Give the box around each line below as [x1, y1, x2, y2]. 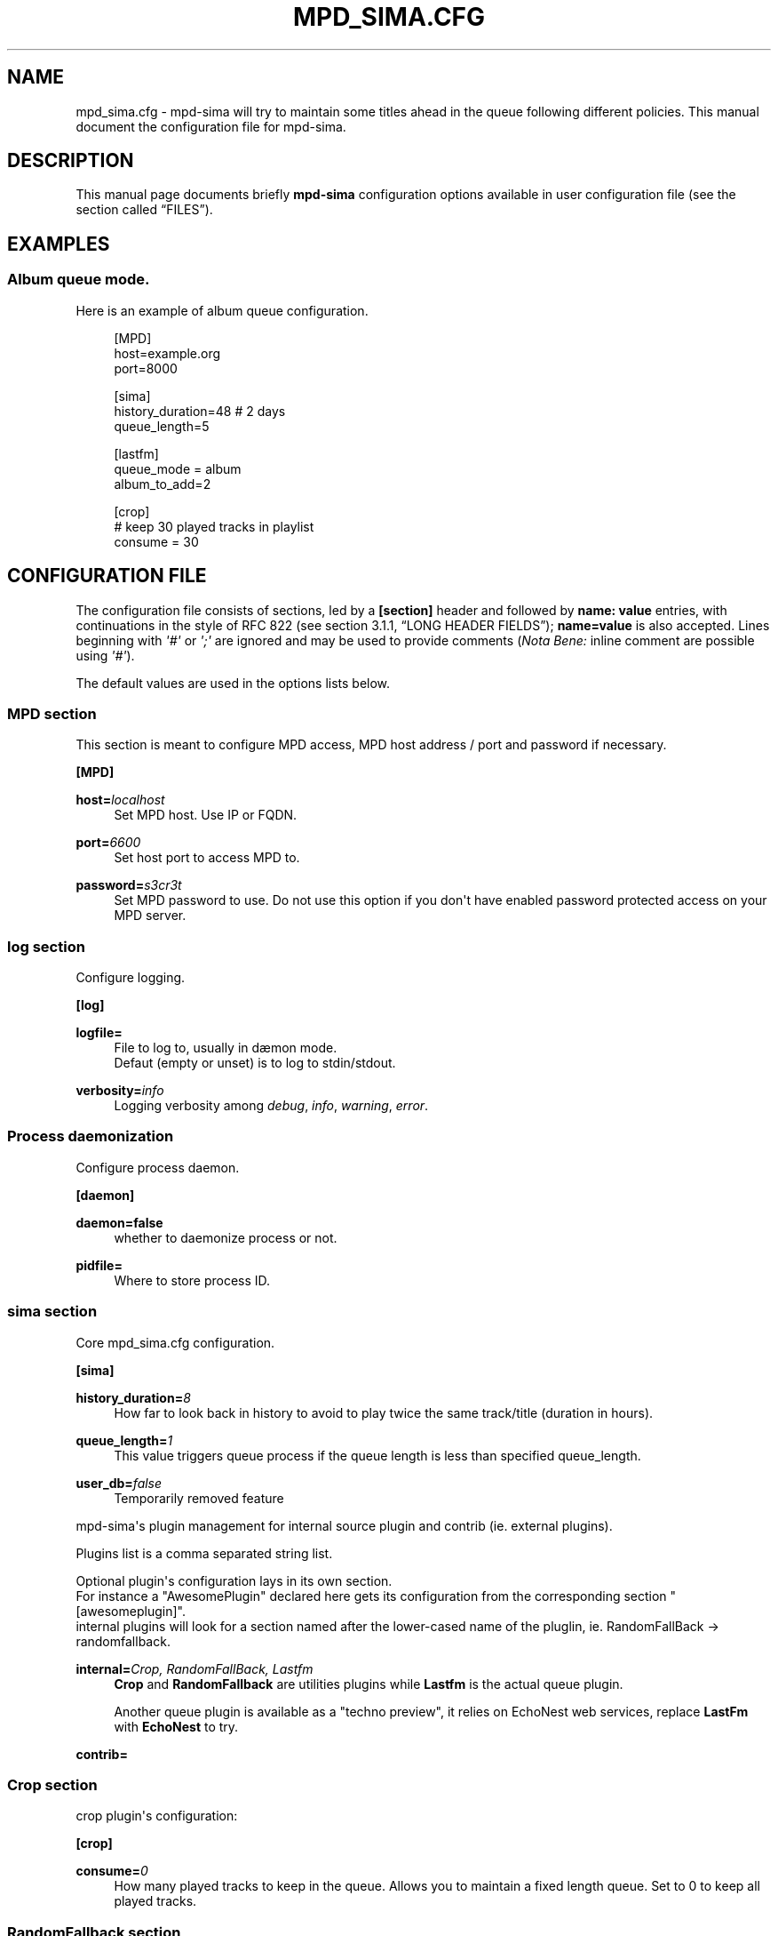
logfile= [75, 1025, 123, 1040]
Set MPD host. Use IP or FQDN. [114, 807, 298, 823]
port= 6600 [75, 835, 141, 851]
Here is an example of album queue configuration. [75, 302, 369, 318]
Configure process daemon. [75, 1159, 240, 1175]
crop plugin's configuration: [75, 1808, 238, 1824]
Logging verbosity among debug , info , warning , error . [114, 1098, 429, 1113]
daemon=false [75, 1214, 163, 1230]
